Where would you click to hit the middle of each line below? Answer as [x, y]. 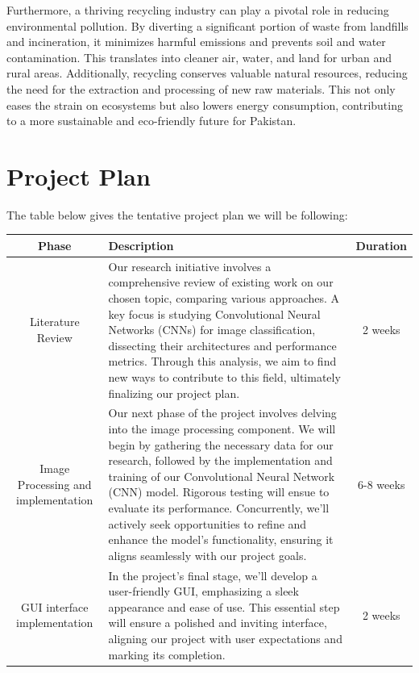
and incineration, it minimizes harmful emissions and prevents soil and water [196, 42]
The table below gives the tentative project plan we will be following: [177, 214]
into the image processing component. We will [222, 428]
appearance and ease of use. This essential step [224, 606]
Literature [54, 322]
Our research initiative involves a [190, 266]
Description [141, 245]
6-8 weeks [382, 484]
